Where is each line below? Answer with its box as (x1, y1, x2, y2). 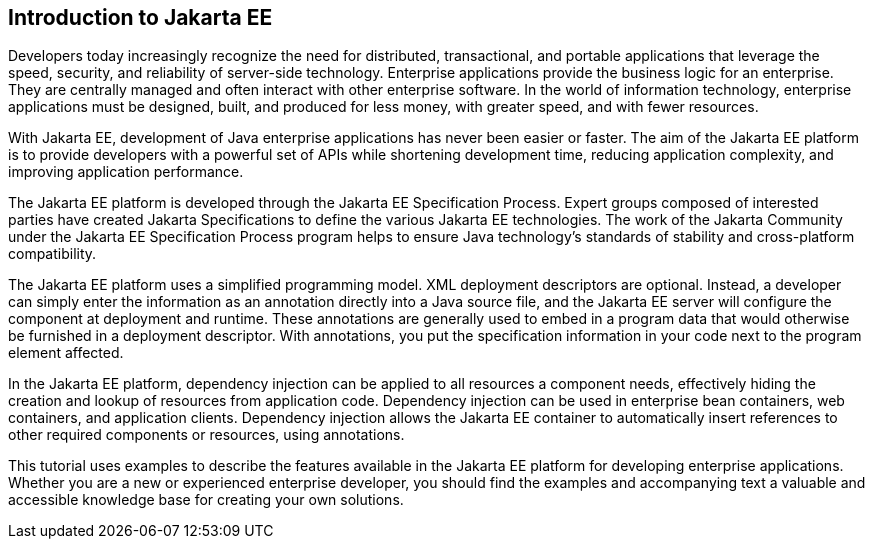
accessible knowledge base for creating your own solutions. (8, 491, 404, 509)
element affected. (8, 344, 124, 362)
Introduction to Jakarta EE (8, 5, 273, 30)
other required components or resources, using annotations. (8, 426, 405, 444)
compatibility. (8, 245, 97, 263)
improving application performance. (8, 163, 244, 181)
